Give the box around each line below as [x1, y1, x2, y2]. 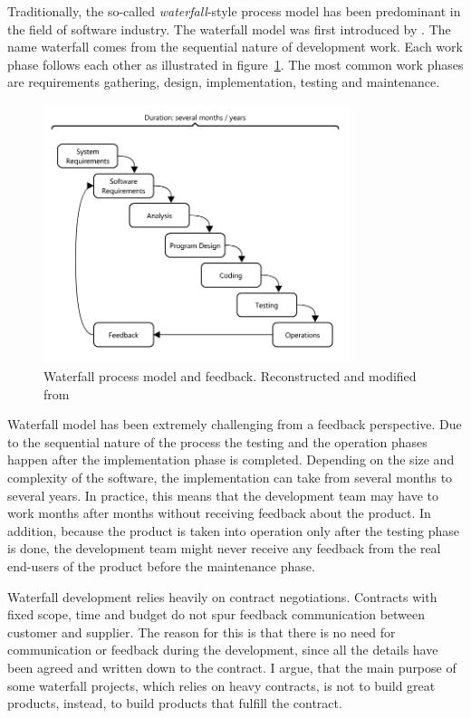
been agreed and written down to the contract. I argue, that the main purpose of [7, 657, 457, 676]
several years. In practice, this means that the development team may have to [7, 485, 438, 504]
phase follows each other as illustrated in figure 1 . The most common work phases [7, 54, 464, 73]
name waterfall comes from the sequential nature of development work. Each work [7, 37, 463, 56]
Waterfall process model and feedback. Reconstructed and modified [43, 367, 417, 386]
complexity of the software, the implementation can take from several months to [7, 467, 453, 486]
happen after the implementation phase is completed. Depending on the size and [7, 450, 455, 469]
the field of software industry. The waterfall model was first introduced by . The [7, 19, 451, 38]
